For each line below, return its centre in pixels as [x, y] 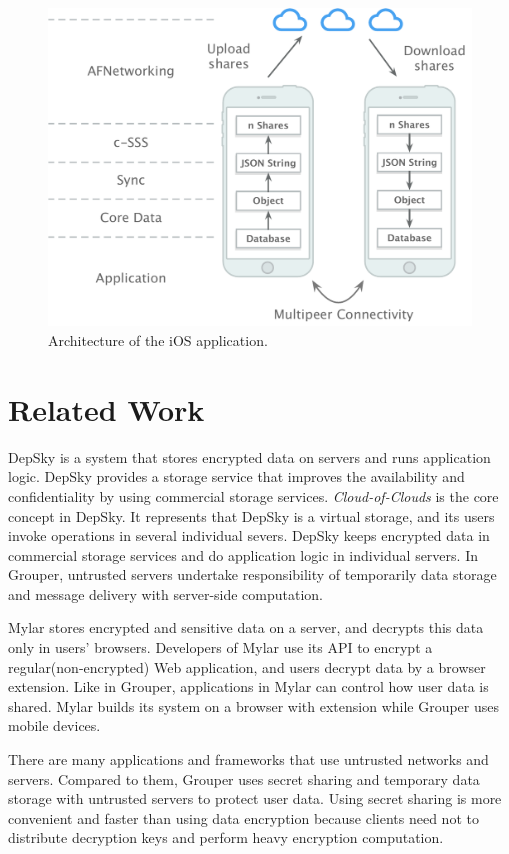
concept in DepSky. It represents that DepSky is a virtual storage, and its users [251, 515]
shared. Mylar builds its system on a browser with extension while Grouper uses [254, 705]
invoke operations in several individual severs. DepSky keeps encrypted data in [249, 535]
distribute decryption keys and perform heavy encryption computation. [226, 837]
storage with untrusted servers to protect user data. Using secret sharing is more [255, 798]
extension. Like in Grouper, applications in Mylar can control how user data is [248, 686]
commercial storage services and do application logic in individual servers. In [243, 554]
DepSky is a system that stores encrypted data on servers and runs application [249, 456]
